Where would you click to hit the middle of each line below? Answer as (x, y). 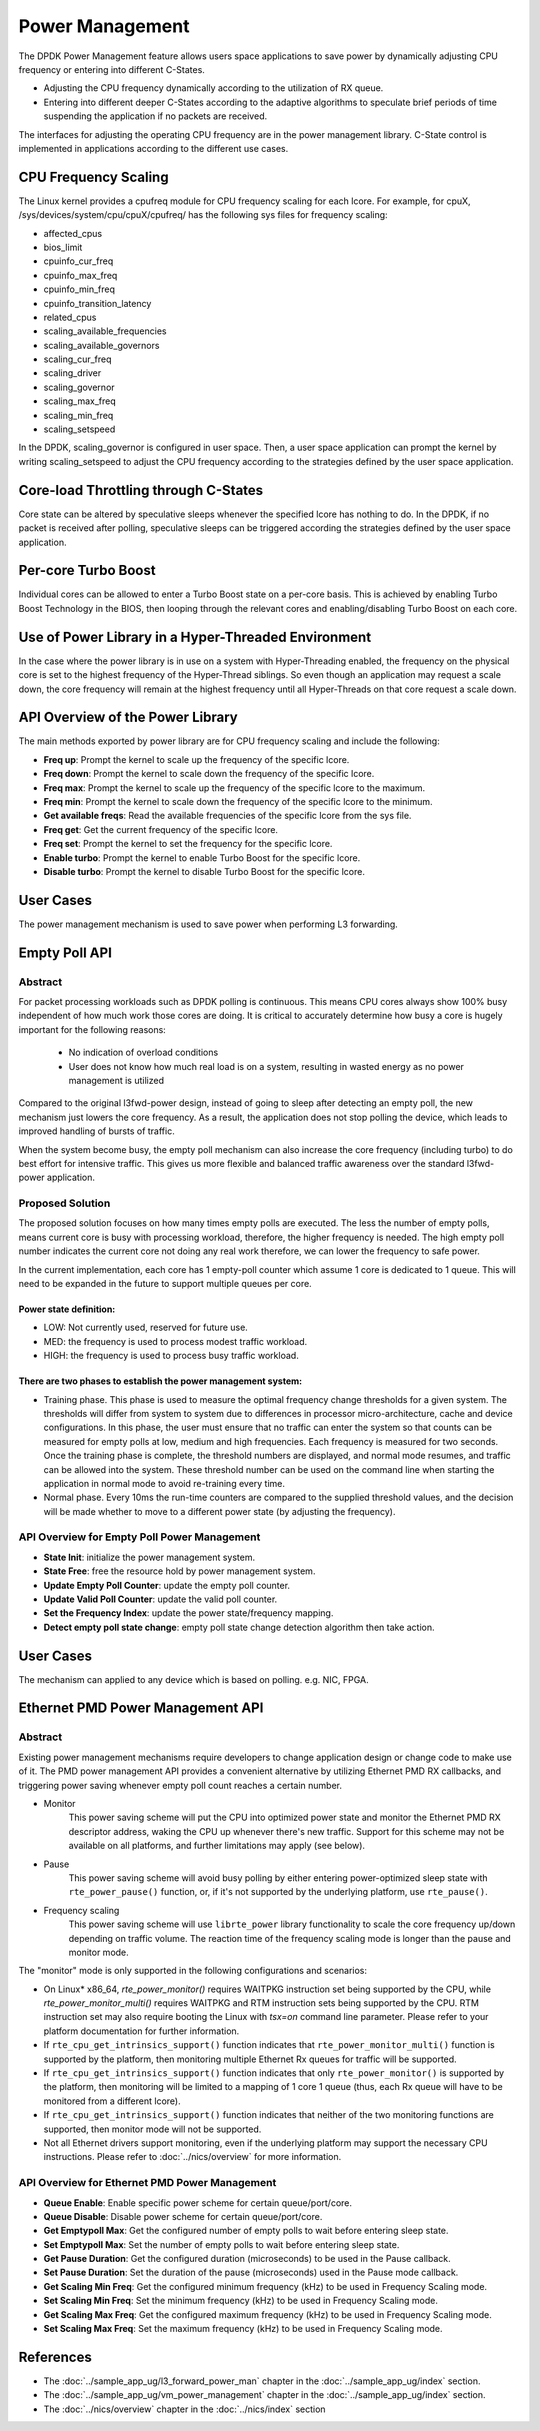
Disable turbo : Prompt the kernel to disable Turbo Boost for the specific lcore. (204, 871)
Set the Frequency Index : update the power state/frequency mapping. (188, 1613)
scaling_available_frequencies (105, 331)
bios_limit (63, 247)
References (55, 2356)
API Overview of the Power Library (128, 717)
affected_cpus (73, 233)
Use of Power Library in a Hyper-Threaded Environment (195, 636)
